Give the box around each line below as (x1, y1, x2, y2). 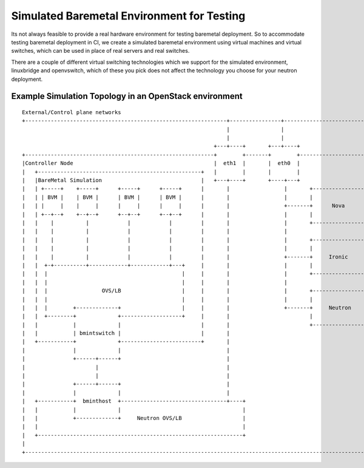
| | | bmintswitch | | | (22, 330, 230, 337)
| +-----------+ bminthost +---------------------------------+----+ (22, 398, 246, 405)
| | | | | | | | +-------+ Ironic (22, 253, 348, 260)
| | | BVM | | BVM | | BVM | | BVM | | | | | (22, 194, 314, 200)
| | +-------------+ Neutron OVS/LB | (22, 415, 246, 421)
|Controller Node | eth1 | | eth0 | (22, 160, 300, 167)
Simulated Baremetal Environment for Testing (11, 9, 246, 22)
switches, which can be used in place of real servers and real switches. (11, 47, 190, 55)
